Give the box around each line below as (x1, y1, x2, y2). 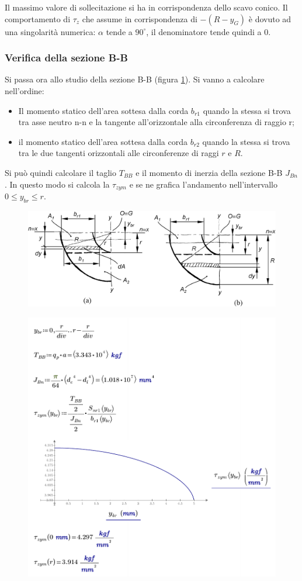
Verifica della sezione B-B (5, 50, 128, 65)
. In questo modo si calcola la (5, 178, 110, 190)
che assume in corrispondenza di (82, 12, 197, 25)
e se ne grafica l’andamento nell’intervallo (129, 178, 277, 190)
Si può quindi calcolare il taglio (5, 166, 117, 178)
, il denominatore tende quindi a (146, 25, 262, 37)
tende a (106, 25, 133, 37)
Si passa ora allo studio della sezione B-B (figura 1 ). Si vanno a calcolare (5, 73, 265, 85)
